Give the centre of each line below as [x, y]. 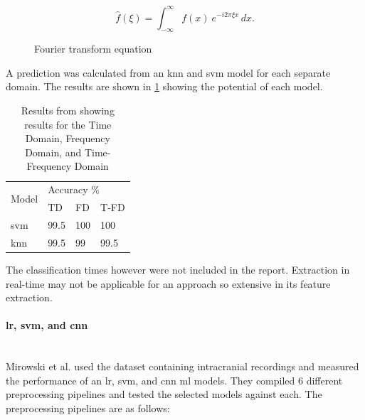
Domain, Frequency [68, 138]
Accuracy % [74, 189]
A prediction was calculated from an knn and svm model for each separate [168, 72]
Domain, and [53, 152]
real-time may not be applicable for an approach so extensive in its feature [168, 283]
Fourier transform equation [93, 49]
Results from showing [68, 111]
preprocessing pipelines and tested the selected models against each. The [164, 394]
